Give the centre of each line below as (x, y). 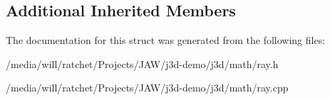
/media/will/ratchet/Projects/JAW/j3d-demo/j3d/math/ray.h (142, 63)
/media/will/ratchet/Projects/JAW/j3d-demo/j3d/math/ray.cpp (147, 88)
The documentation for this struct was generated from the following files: (166, 40)
